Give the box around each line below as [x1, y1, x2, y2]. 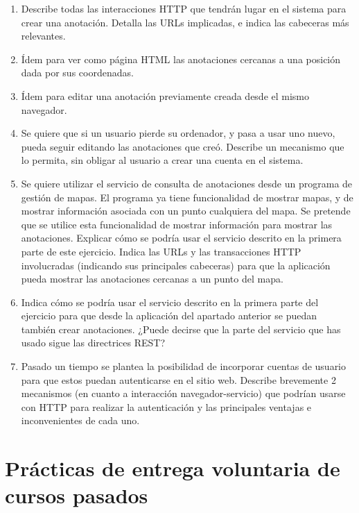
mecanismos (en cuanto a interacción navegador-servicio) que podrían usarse [21, 386, 346, 401]
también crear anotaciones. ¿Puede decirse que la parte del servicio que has [21, 321, 341, 336]
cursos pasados [5, 481, 148, 510]
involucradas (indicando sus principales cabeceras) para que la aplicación [21, 258, 331, 272]
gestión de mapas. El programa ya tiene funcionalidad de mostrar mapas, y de [21, 190, 353, 204]
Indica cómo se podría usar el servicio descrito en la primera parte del [21, 294, 319, 309]
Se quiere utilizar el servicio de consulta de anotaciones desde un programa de [21, 176, 353, 190]
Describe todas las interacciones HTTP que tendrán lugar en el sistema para [21, 1, 347, 15]
